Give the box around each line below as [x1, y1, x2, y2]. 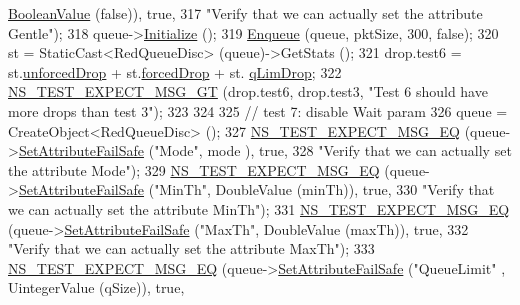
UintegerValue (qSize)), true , [8, 277, 185, 298]
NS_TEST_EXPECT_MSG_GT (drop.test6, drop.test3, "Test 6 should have [8, 81, 488, 102]
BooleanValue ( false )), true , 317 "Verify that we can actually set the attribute [8, 3, 483, 23]
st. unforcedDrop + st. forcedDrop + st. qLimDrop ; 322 [8, 61, 342, 82]
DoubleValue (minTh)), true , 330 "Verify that [215, 179, 495, 200]
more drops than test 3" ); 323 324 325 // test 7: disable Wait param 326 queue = [8, 100, 508, 121]
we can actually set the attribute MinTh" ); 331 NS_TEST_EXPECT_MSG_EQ [8, 198, 510, 219]
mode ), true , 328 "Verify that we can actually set [207, 140, 512, 161]
